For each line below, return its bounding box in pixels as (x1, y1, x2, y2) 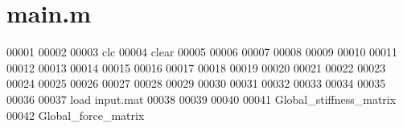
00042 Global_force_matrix (6, 106, 145, 123)
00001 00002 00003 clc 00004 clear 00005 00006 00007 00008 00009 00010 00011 (6, 43, 398, 60)
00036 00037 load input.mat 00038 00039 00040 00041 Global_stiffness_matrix (6, 90, 397, 107)
